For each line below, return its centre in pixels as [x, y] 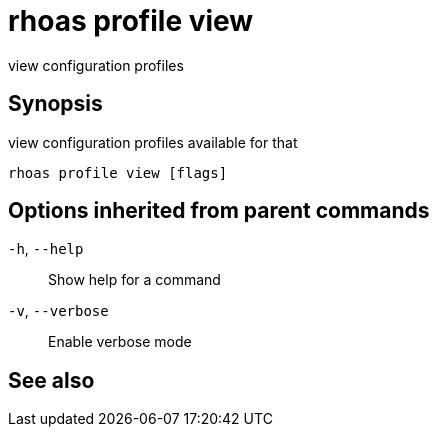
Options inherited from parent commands [219, 211]
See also [51, 380]
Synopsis [55, 104]
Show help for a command [134, 280]
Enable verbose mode [120, 342]
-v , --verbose [58, 311]
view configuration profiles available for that [153, 142]
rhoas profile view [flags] [118, 172]
